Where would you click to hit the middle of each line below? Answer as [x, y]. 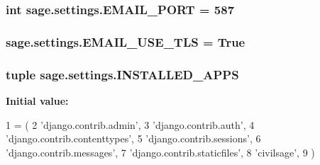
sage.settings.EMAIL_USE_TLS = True [126, 41]
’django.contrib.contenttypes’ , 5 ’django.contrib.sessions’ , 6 [133, 138]
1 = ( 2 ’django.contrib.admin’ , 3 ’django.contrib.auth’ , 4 [130, 124]
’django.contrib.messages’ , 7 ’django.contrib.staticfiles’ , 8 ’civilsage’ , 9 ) [160, 152]
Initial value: [37, 100]
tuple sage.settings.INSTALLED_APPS [122, 74]
